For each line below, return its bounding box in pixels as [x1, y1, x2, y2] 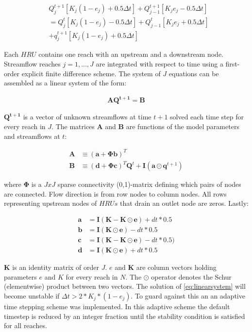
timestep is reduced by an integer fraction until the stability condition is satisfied [4, 311, 245, 321]
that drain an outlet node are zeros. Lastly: [120, 198, 249, 208]
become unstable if [4, 290, 60, 300]
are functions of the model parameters [126, 121, 239, 131]
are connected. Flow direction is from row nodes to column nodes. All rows [4, 188, 227, 199]
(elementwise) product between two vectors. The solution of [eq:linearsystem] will [4, 281, 246, 291]
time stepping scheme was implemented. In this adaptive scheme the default [4, 301, 230, 311]
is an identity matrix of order [12, 262, 99, 272]
